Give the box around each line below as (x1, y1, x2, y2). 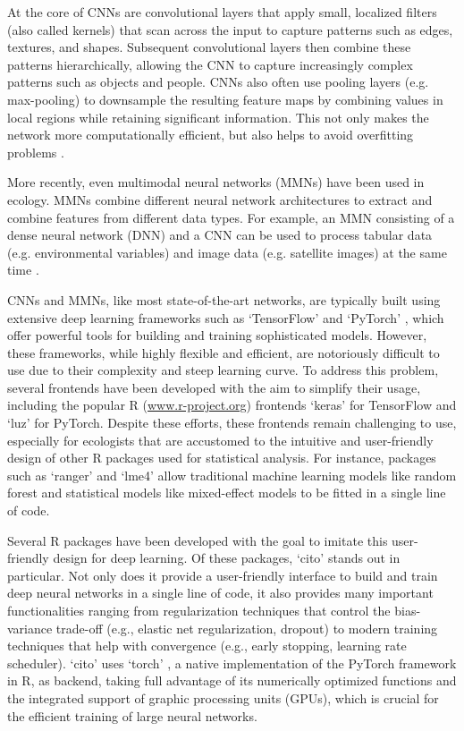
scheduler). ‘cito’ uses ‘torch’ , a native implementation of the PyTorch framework (7, 653, 457, 672)
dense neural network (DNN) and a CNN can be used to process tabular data (7, 225, 433, 244)
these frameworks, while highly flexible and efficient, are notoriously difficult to (7, 343, 440, 361)
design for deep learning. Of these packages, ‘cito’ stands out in (53, 548, 401, 567)
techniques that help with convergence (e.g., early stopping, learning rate (7, 636, 407, 655)
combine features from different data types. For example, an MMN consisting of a (7, 208, 455, 226)
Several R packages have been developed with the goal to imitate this (7, 531, 388, 549)
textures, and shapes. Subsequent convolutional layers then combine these (7, 38, 411, 56)
